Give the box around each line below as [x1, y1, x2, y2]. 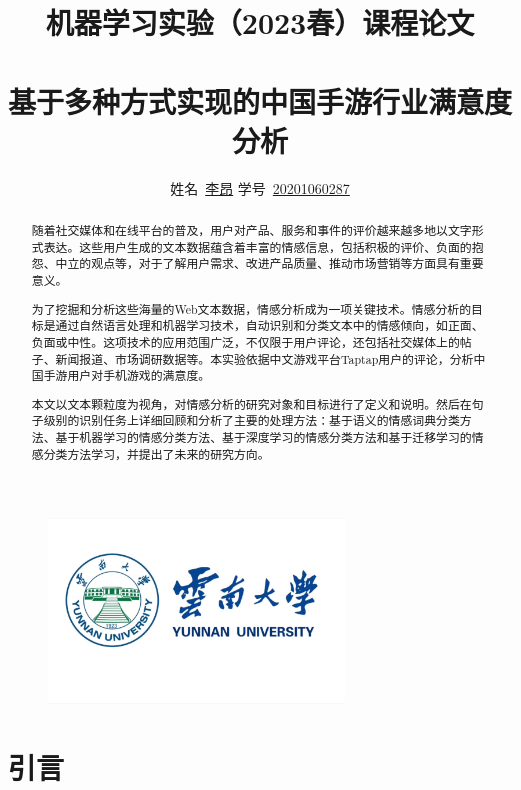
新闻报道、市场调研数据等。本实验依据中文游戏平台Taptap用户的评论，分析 [55, 350, 474, 367]
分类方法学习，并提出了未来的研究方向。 [43, 445, 270, 462]
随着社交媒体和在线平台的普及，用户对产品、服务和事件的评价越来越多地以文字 [31, 222, 472, 239]
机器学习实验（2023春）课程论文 [45, 2, 475, 43]
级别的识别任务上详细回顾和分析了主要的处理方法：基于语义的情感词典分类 [43, 412, 460, 429]
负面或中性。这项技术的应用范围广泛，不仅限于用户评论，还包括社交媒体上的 [31, 333, 460, 350]
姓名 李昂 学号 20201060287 [170, 177, 350, 198]
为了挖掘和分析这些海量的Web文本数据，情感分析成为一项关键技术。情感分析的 [31, 300, 472, 317]
